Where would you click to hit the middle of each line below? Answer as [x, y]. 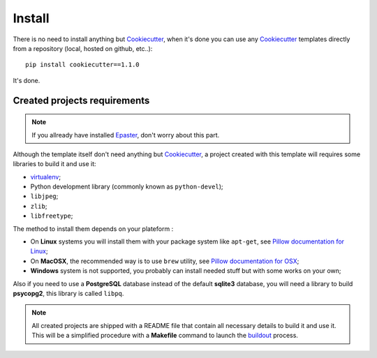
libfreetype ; [52, 216]
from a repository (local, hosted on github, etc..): [83, 48]
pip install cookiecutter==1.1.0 [82, 65]
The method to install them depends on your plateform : [93, 229]
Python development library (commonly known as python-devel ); [127, 187]
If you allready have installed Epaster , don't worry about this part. [126, 135]
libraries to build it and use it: [55, 164]
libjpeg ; [44, 196]
